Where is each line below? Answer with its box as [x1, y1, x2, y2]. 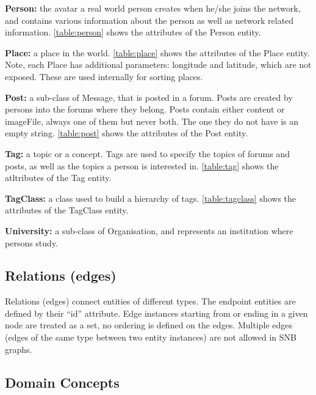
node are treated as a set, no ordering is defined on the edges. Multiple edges [5, 319, 293, 331]
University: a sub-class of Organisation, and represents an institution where [5, 224, 293, 237]
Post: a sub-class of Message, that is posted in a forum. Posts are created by [5, 90, 293, 103]
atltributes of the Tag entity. [5, 171, 112, 184]
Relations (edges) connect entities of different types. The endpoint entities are [5, 295, 296, 308]
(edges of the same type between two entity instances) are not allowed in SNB [5, 331, 297, 344]
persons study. [5, 236, 59, 249]
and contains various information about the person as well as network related [5, 13, 294, 26]
